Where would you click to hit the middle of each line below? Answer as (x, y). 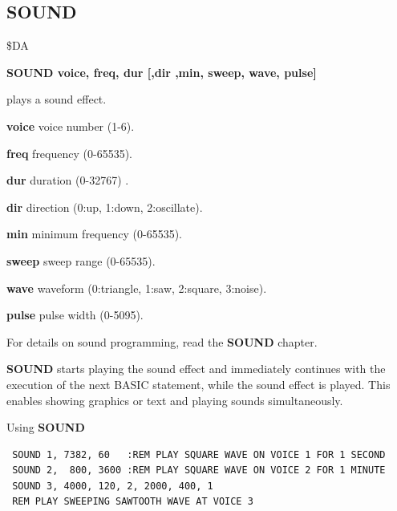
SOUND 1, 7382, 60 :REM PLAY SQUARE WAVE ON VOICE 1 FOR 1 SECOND (199, 454)
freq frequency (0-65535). (69, 153)
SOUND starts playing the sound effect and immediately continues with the (196, 369)
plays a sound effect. (57, 99)
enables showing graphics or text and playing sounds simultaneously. (175, 400)
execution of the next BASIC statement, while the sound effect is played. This (198, 384)
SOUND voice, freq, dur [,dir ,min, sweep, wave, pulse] (162, 72)
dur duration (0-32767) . (68, 180)
